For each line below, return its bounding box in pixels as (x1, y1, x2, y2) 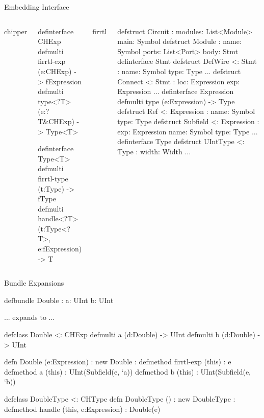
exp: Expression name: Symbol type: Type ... (117, 126, 258, 136)
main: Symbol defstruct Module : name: (117, 36, 242, 47)
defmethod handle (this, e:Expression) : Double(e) (4, 403, 161, 414)
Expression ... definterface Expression (117, 86, 234, 97)
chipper (4, 26, 28, 36)
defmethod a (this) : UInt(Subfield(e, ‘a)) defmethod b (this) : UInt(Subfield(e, (4, 366, 251, 377)
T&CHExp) (38, 115, 74, 126)
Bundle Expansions (4, 277, 64, 288)
